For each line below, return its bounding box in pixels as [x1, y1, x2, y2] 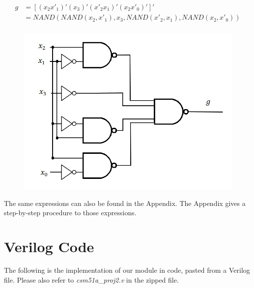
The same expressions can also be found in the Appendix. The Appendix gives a [4, 198, 246, 208]
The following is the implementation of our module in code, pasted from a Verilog [4, 265, 250, 275]
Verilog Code [4, 236, 94, 257]
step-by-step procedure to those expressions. [4, 207, 137, 218]
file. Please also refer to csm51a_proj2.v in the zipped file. [4, 274, 179, 285]
